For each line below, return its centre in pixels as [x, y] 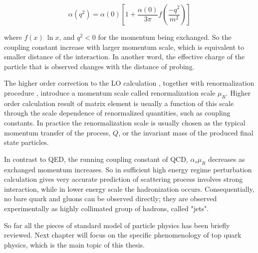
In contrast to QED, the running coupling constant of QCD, [96, 159]
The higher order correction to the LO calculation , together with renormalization [129, 83]
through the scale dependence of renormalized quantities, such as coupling [117, 113]
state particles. [26, 142]
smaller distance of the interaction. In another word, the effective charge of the [125, 57]
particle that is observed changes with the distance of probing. [99, 66]
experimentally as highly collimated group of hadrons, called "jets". [107, 208]
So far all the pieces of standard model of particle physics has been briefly [117, 225]
